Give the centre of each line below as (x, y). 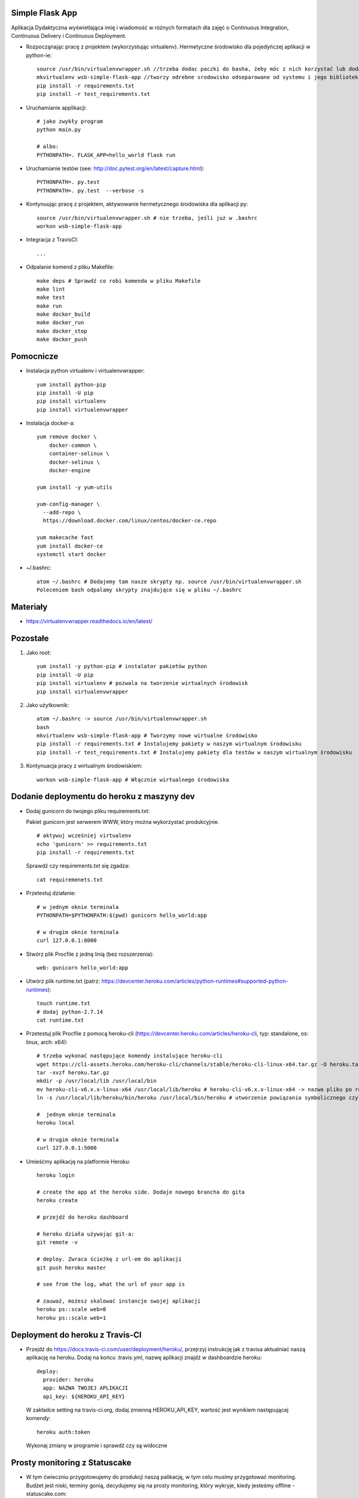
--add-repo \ (62, 512)
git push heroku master (72, 1268)
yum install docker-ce (70, 546)
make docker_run (60, 323)
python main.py (59, 130)
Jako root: (38, 653)
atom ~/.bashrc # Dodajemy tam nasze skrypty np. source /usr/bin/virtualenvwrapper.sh (169, 582)
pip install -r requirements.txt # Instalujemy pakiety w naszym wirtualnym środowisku (169, 744)
